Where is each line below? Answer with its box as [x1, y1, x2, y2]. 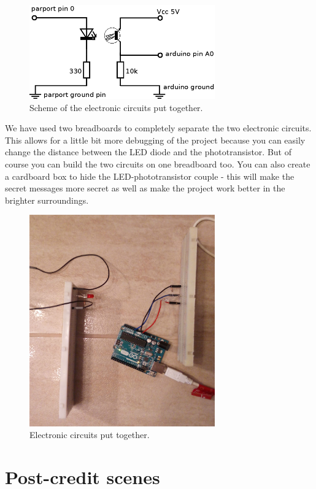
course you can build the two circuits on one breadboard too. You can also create [5, 157, 310, 170]
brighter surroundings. [5, 193, 89, 206]
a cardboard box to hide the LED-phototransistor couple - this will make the [5, 169, 295, 182]
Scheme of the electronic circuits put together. [29, 101, 203, 114]
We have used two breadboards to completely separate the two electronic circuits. [5, 121, 312, 134]
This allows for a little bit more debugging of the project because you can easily [5, 133, 306, 146]
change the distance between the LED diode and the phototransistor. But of [5, 145, 291, 158]
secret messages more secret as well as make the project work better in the [5, 182, 285, 194]
